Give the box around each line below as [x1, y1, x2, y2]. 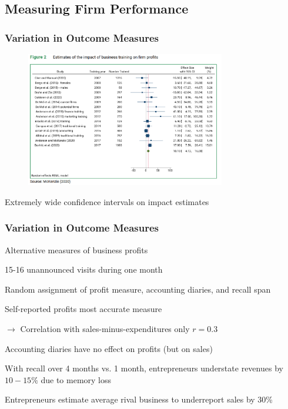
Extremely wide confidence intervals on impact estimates [5, 195, 209, 207]
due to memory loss [41, 373, 112, 385]
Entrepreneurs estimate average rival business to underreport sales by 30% [5, 393, 273, 405]
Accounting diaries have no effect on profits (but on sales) [5, 342, 213, 354]
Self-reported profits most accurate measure [5, 303, 162, 315]
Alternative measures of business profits [5, 243, 148, 256]
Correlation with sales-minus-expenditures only [20, 323, 190, 335]
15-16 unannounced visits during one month [5, 263, 163, 276]
